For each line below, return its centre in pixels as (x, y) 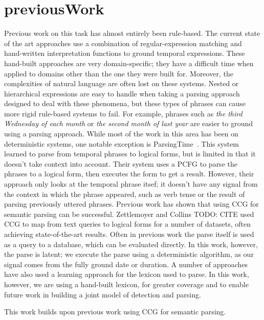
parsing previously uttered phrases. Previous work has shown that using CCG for (131, 204)
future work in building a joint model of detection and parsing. (103, 294)
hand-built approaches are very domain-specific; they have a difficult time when (129, 63)
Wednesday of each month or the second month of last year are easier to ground (129, 123)
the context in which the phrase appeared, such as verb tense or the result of (125, 194)
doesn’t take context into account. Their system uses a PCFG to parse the (121, 163)
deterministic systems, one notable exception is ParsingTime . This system (122, 143)
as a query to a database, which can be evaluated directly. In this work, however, (131, 244)
